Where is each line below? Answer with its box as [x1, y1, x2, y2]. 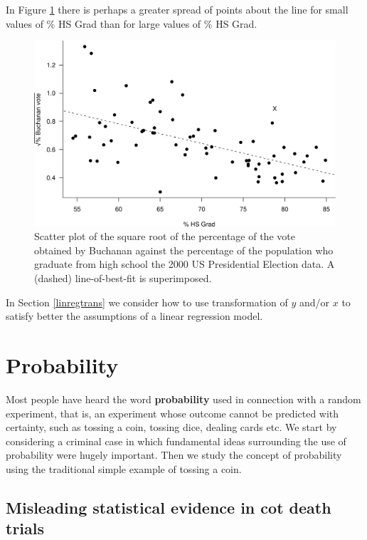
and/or [299, 294, 330, 309]
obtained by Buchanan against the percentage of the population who [34, 242, 334, 257]
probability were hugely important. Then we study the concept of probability [6, 447, 342, 462]
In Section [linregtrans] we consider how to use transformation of [6, 294, 288, 309]
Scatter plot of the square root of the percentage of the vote [34, 229, 295, 244]
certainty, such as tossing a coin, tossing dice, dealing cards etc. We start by [6, 420, 337, 435]
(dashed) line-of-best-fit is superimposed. [34, 271, 212, 285]
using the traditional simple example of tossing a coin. [6, 461, 242, 476]
